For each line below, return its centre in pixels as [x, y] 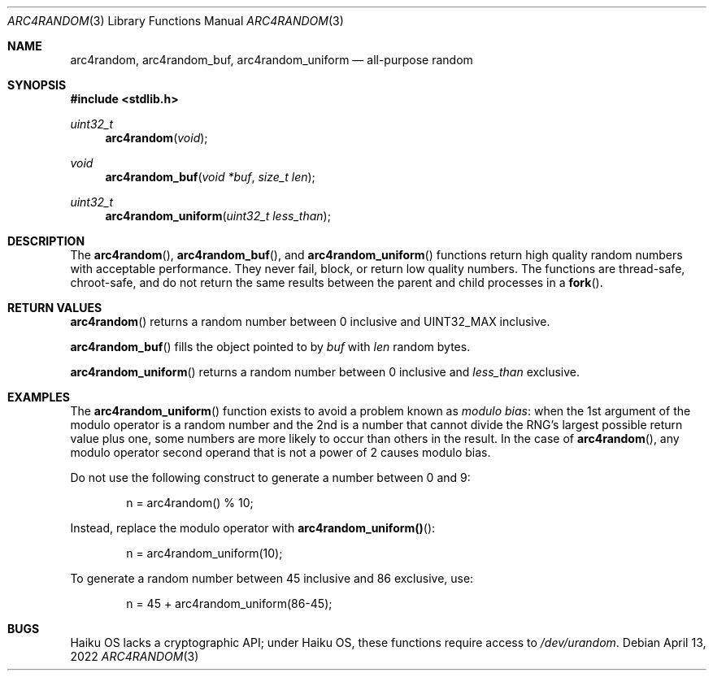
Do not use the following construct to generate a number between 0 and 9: [270, 477]
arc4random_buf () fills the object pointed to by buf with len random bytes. [270, 347]
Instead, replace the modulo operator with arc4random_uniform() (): [253, 528]
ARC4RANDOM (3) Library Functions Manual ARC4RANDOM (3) [176, 21]
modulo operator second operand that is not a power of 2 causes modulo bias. [280, 452]
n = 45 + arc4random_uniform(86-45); [229, 603]
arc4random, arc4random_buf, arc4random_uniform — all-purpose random [272, 60]
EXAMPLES [39, 397]
